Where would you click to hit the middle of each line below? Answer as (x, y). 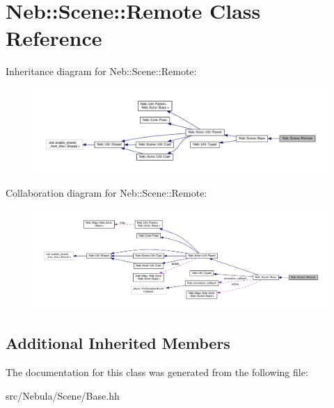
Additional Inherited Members (118, 343)
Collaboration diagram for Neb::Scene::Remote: (106, 193)
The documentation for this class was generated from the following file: (157, 372)
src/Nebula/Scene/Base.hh (63, 395)
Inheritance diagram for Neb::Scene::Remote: (101, 71)
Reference (54, 38)
